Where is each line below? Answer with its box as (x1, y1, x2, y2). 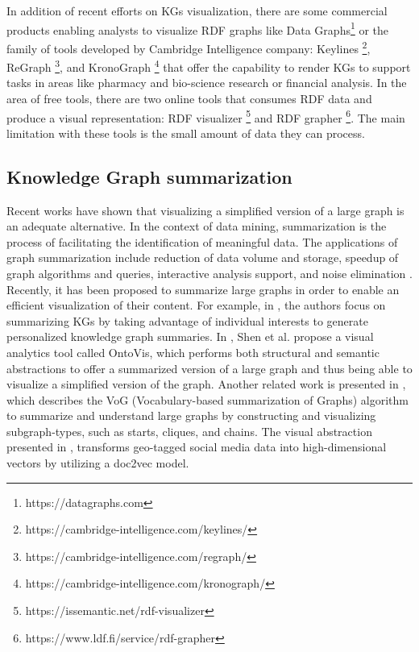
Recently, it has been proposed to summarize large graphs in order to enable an (6, 280, 400, 297)
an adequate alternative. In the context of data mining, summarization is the (6, 218, 387, 235)
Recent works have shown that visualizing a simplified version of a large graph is (6, 201, 404, 218)
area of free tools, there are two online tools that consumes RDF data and (6, 89, 372, 106)
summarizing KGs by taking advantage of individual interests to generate (6, 312, 368, 329)
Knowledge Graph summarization (6, 164, 292, 189)
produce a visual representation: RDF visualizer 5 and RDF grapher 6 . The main (6, 106, 405, 126)
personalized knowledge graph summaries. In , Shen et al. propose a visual (6, 328, 374, 345)
